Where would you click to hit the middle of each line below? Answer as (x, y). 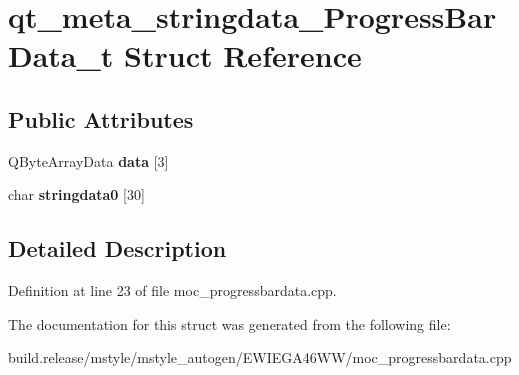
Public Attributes (101, 118)
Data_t (61, 55)
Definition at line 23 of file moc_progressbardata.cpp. (172, 290)
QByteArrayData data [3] (88, 160)
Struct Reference (243, 55)
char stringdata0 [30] (76, 194)
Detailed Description (117, 248)
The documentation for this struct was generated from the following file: (229, 323)
